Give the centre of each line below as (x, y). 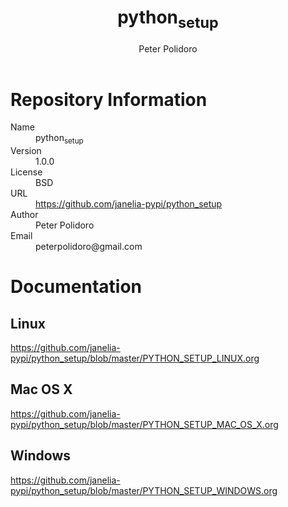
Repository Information (109, 99)
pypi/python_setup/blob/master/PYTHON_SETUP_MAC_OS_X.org (144, 424)
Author (24, 215)
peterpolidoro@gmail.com (89, 247)
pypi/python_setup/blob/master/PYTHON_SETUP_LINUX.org (135, 358)
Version (26, 151)
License (26, 172)
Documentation (76, 287)
